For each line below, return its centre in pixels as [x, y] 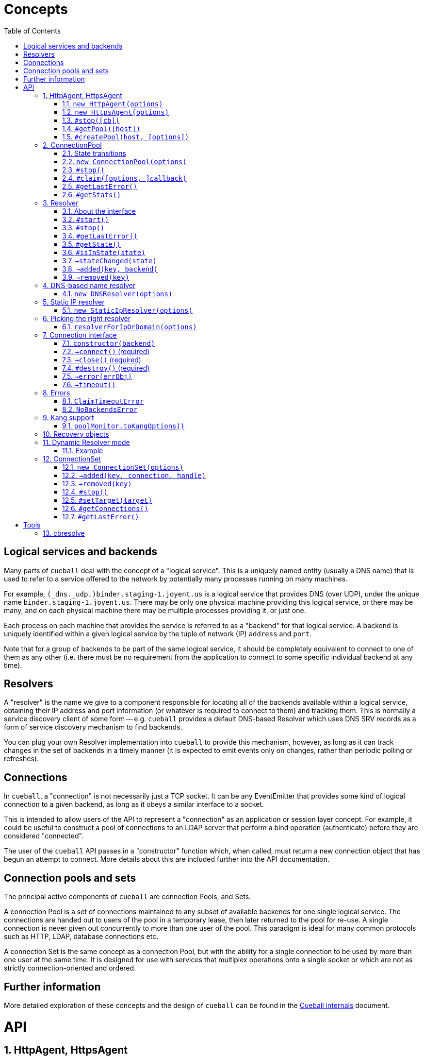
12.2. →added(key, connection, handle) [134, 475]
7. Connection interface [80, 335]
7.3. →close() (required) [102, 359]
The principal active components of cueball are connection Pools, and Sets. [128, 897]
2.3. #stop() [83, 170]
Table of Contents [33, 31]
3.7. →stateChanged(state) [109, 260]
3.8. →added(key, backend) [110, 269]
